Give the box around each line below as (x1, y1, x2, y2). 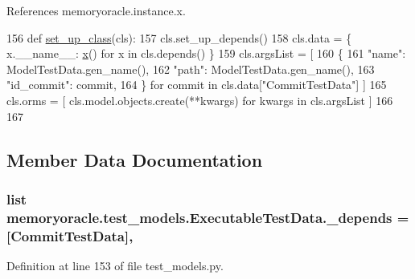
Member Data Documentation (6, 147, 263, 172)
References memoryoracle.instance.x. (6, 2, 186, 18)
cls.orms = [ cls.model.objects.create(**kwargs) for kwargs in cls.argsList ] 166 (6, 91, 393, 108)
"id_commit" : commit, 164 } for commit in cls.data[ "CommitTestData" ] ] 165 (6, 76, 387, 93)
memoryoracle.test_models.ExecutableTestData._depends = (6, 207, 409, 227)
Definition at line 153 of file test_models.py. (6, 257, 224, 273)
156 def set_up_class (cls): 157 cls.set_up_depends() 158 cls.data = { (6, 29, 352, 46)
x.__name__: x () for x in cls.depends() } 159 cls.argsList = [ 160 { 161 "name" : (6, 45, 406, 62)
